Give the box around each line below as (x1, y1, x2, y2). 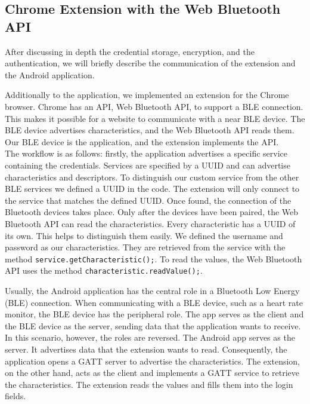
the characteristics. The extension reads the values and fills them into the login (5, 378, 293, 390)
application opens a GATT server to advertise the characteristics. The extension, (5, 354, 300, 367)
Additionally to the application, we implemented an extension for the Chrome (5, 88, 289, 101)
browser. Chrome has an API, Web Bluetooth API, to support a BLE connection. (5, 100, 303, 112)
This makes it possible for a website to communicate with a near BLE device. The (5, 112, 305, 124)
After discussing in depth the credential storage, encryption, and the (5, 45, 255, 57)
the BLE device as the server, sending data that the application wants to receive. (5, 319, 301, 332)
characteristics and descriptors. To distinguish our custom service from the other (5, 170, 299, 183)
